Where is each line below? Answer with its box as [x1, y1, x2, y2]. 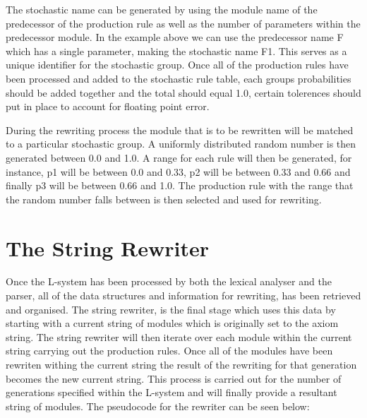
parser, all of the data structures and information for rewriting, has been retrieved [6, 288, 361, 303]
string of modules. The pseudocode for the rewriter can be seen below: [6, 398, 310, 413]
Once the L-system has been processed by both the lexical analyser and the [6, 274, 332, 289]
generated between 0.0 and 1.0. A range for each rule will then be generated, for [6, 150, 352, 165]
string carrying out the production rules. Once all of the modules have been [6, 343, 333, 358]
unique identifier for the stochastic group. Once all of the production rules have [6, 57, 349, 72]
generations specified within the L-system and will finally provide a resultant [6, 385, 337, 400]
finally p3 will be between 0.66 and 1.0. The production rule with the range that [6, 178, 354, 193]
